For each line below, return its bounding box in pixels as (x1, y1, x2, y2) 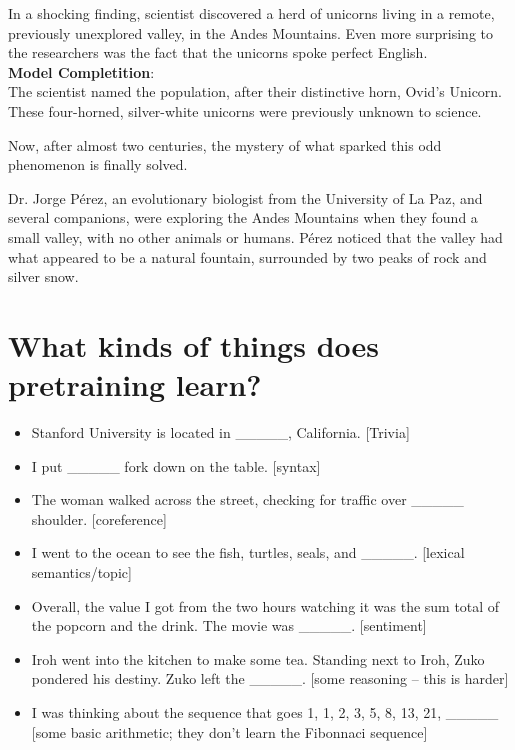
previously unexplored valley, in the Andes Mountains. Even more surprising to (8, 22, 493, 43)
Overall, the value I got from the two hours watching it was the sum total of (31, 595, 500, 616)
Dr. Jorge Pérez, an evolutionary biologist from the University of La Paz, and (8, 187, 483, 208)
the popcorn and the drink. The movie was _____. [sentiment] (31, 615, 427, 636)
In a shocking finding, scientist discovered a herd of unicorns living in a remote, (8, 3, 495, 23)
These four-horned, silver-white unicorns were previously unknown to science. (8, 100, 482, 121)
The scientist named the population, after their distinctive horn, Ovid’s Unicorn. (8, 81, 503, 102)
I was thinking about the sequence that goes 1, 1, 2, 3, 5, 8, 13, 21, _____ (31, 701, 499, 722)
